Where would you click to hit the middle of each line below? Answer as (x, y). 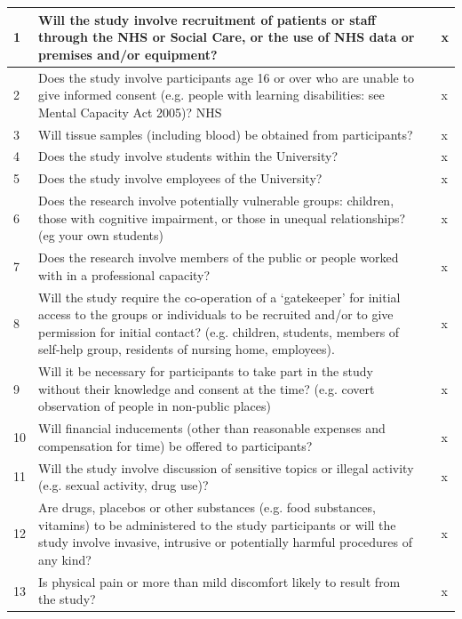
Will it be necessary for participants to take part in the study (206, 371)
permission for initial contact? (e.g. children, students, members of (219, 331)
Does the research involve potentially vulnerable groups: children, (216, 201)
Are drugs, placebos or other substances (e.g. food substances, (207, 507)
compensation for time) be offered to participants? (175, 445)
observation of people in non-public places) (155, 406)
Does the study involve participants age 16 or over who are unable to (226, 77)
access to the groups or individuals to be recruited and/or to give (216, 314)
